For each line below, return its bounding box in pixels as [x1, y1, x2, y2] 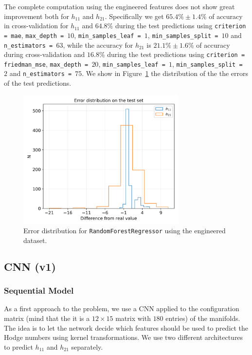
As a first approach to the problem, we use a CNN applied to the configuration [4, 303, 239, 314]
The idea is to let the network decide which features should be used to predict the [4, 322, 249, 333]
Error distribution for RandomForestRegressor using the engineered [23, 225, 226, 236]
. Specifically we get [105, 11, 164, 21]
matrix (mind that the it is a [4, 313, 90, 323]
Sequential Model [4, 284, 74, 297]
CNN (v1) [4, 259, 56, 274]
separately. [71, 341, 103, 352]
